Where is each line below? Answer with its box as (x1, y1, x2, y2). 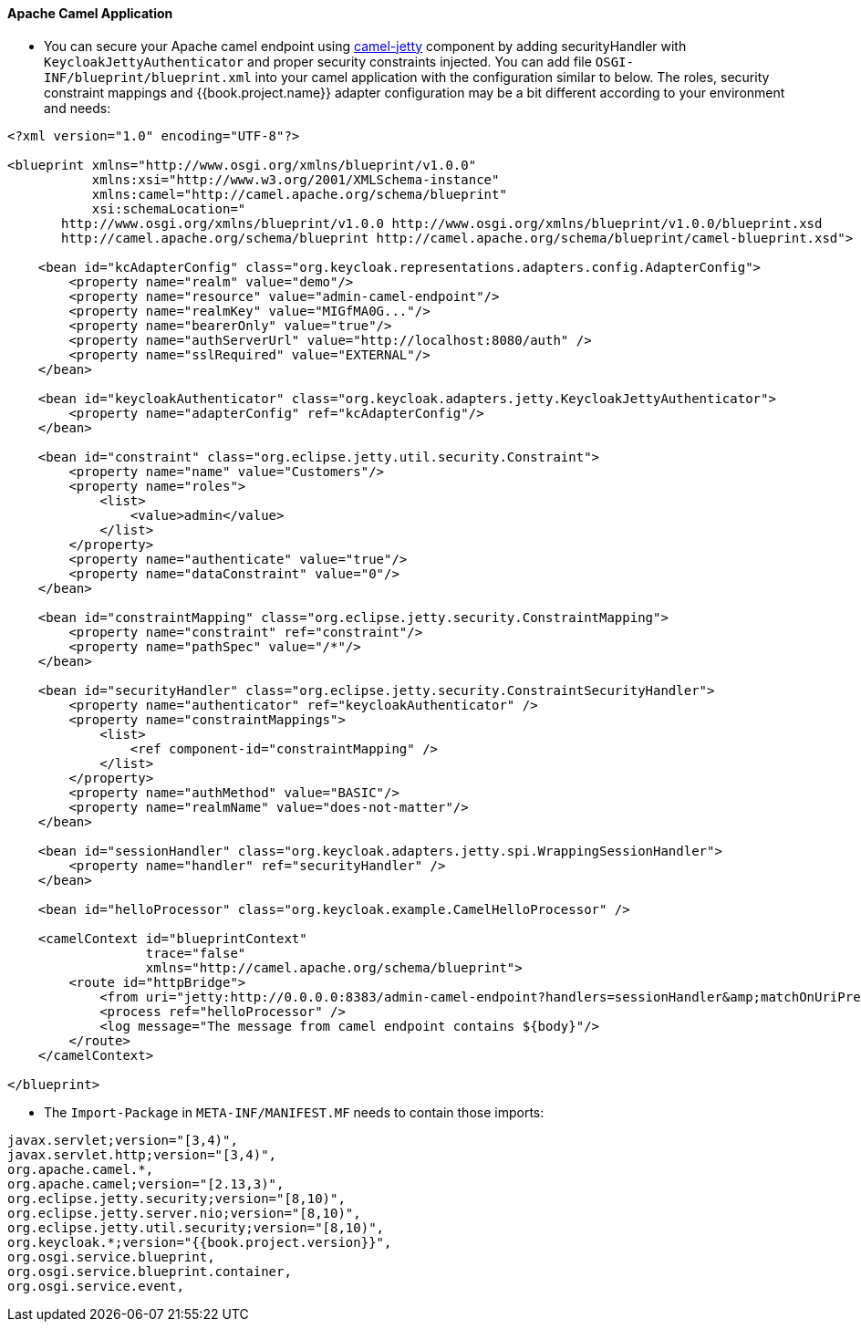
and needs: (44, 99, 111, 116)
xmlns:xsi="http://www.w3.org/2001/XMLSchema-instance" (91, 171, 500, 187)
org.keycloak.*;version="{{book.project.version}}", (7, 1234, 392, 1250)
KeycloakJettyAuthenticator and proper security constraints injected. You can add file (44, 53, 592, 69)
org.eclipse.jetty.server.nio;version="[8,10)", (7, 1205, 361, 1220)
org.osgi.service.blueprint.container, (7, 1263, 292, 1279)
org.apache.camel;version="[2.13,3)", (7, 1176, 285, 1191)
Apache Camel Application (7, 5, 173, 21)
